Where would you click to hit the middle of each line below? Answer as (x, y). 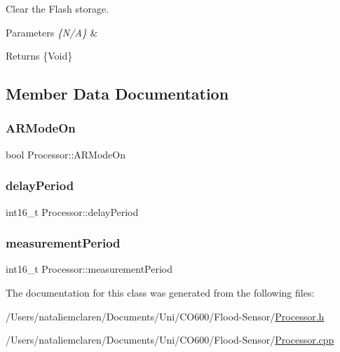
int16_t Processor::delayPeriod (72, 211)
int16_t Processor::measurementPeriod (89, 269)
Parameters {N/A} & (52, 32)
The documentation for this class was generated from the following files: (160, 292)
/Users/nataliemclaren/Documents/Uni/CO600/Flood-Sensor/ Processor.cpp (170, 340)
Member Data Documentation (117, 94)
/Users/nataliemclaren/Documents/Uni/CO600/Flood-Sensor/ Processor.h (165, 316)
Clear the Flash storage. (57, 8)
